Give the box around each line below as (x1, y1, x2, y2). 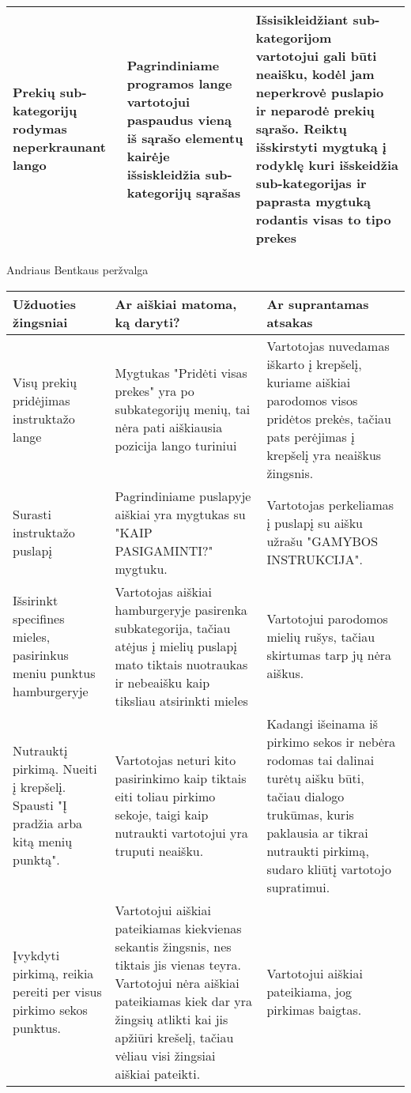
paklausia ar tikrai (266, 823, 368, 842)
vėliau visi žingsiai (115, 1046, 216, 1065)
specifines (13, 609, 65, 628)
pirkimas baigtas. (266, 1001, 362, 1020)
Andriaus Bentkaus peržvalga (6, 262, 149, 277)
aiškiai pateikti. (115, 1064, 201, 1083)
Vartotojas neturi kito (115, 750, 236, 769)
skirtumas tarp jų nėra (266, 646, 392, 665)
